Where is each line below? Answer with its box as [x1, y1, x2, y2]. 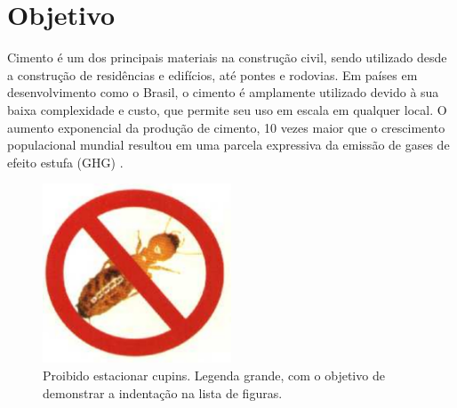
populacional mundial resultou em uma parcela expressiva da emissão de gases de [7, 135, 450, 154]
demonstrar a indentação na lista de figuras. [43, 383, 283, 402]
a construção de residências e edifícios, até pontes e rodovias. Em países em [7, 65, 418, 84]
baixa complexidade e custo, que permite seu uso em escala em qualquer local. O [7, 100, 447, 118]
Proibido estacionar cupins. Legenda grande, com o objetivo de [43, 365, 385, 384]
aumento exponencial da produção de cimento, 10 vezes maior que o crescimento [7, 118, 445, 136]
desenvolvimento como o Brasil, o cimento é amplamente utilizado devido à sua [7, 83, 439, 102]
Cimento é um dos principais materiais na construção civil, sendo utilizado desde [7, 48, 447, 67]
